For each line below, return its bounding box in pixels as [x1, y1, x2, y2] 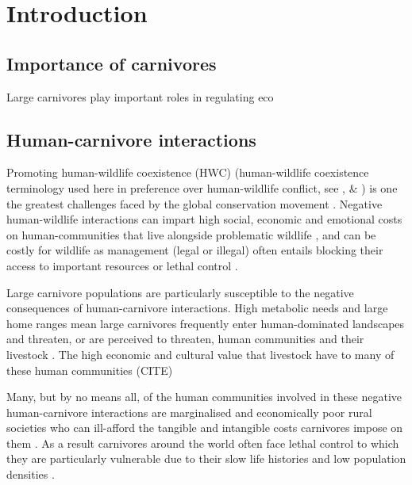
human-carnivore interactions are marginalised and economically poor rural [6, 403, 372, 420]
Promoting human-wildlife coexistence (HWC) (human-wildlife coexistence [6, 164, 369, 181]
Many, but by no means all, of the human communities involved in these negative [6, 388, 402, 405]
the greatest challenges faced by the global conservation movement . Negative [6, 195, 383, 212]
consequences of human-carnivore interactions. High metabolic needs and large [6, 300, 388, 316]
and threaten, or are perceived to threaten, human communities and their [6, 330, 364, 347]
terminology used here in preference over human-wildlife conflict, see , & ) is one [6, 179, 398, 196]
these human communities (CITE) [6, 361, 173, 378]
